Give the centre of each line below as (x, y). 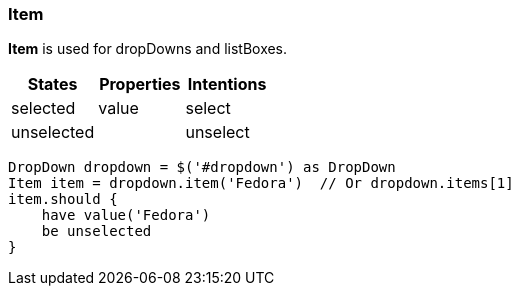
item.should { (63, 199)
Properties (140, 84)
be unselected (96, 231)
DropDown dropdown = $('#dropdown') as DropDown (202, 167)
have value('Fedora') (126, 215)
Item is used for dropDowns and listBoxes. (148, 49)
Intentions (227, 84)
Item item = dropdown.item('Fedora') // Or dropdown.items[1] (261, 183)
